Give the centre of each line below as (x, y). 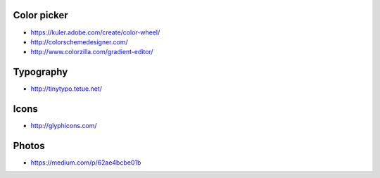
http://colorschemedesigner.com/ (79, 42)
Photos (29, 145)
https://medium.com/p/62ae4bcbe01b (86, 163)
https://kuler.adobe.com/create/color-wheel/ (95, 32)
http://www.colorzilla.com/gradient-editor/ (92, 52)
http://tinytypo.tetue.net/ (66, 89)
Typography (40, 72)
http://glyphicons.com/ (64, 126)
